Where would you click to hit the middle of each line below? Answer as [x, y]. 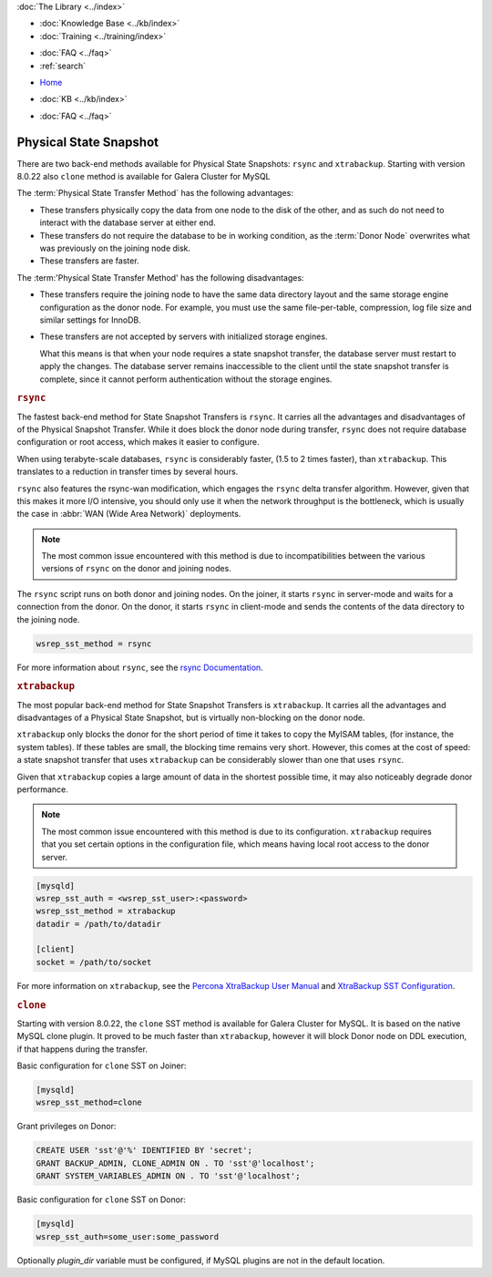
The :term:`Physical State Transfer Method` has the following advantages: [155, 193]
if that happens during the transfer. [82, 1049]
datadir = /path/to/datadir [98, 924]
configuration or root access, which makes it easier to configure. [138, 442]
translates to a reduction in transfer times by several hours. [128, 472]
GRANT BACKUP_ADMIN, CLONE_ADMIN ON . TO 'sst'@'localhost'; [175, 1163]
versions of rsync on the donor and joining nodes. [136, 569]
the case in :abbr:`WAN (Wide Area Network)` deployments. [129, 514]
